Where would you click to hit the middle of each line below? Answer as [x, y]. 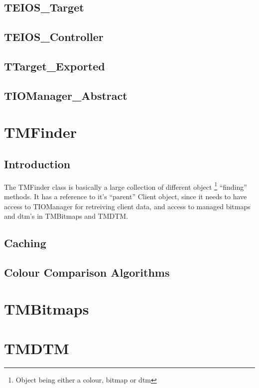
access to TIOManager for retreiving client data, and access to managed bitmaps [127, 206]
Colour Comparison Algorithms [87, 272]
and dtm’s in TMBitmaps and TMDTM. [66, 216]
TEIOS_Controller [54, 37]
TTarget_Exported [55, 66]
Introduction [37, 164]
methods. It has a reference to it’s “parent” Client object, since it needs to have [126, 196]
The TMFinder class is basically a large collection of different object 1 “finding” [126, 186]
